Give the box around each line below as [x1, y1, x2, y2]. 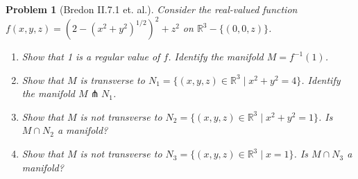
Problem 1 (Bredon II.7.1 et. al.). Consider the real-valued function [6, 2, 298, 16]
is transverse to [80, 72, 145, 87]
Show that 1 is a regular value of [22, 49, 160, 64]
